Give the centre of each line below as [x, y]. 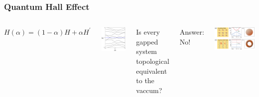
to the [145, 80]
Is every [148, 32]
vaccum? [149, 90]
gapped [147, 41]
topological [153, 61]
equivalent [152, 71]
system [147, 51]
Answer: [192, 32]
